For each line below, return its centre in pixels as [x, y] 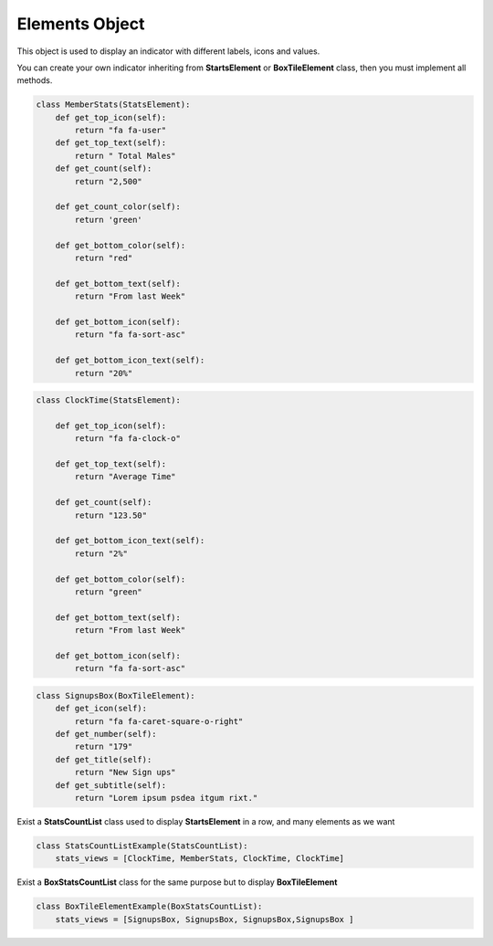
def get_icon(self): [101, 709]
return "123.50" [111, 515]
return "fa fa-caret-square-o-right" [159, 721]
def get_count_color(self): [118, 207]
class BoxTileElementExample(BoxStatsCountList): [149, 907]
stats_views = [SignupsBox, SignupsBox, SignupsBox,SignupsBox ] [205, 919]
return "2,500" [109, 181]
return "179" [104, 747]
